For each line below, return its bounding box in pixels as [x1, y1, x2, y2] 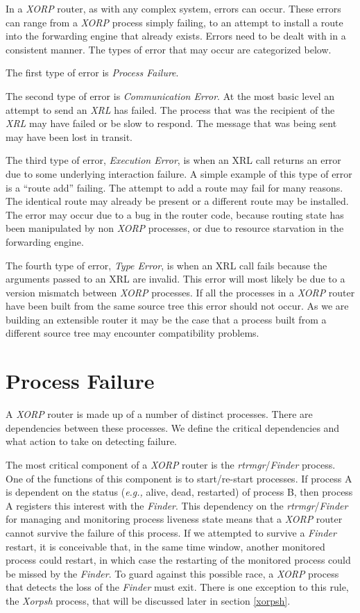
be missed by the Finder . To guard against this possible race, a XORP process [6, 566, 339, 580]
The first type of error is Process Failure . [6, 65, 179, 80]
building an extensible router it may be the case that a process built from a [6, 312, 327, 326]
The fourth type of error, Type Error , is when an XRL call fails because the [6, 258, 327, 272]
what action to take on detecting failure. [6, 434, 177, 448]
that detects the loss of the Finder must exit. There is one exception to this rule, [6, 580, 349, 594]
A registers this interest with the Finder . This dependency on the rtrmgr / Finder [6, 498, 348, 512]
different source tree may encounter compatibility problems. [6, 326, 259, 340]
